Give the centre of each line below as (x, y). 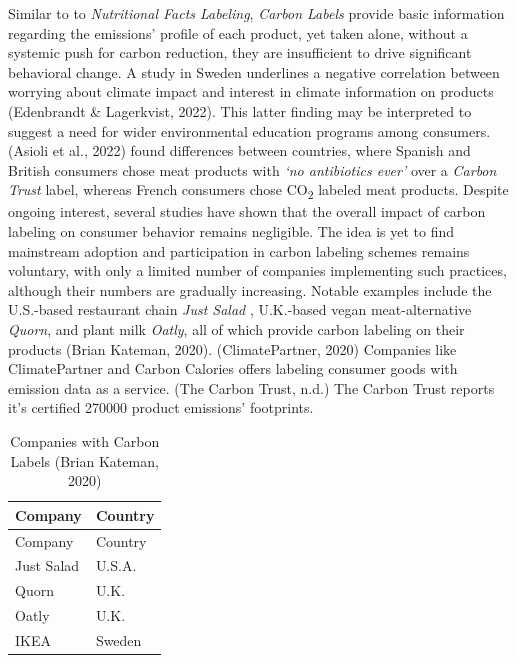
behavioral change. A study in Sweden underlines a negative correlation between (254, 71)
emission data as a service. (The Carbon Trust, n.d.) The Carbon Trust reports (251, 387)
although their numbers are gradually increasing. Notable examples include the (250, 289)
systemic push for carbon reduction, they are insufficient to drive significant (240, 52)
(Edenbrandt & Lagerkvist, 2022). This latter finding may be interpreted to (240, 110)
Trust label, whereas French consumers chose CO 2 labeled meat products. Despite (258, 191)
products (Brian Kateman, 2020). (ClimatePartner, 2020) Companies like (232, 348)
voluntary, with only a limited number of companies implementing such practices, (257, 270)
